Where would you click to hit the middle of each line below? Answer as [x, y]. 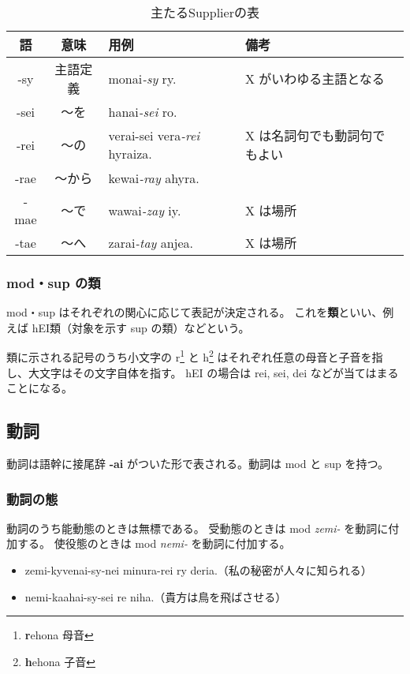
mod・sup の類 [54, 282]
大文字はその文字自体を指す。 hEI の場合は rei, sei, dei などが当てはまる [213, 372]
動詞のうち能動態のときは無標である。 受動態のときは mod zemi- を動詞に [198, 528]
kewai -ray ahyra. [154, 178]
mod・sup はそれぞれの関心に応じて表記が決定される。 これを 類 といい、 [195, 312]
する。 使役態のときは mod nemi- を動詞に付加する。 [154, 543]
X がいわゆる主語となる [315, 79]
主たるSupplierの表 [205, 12]
